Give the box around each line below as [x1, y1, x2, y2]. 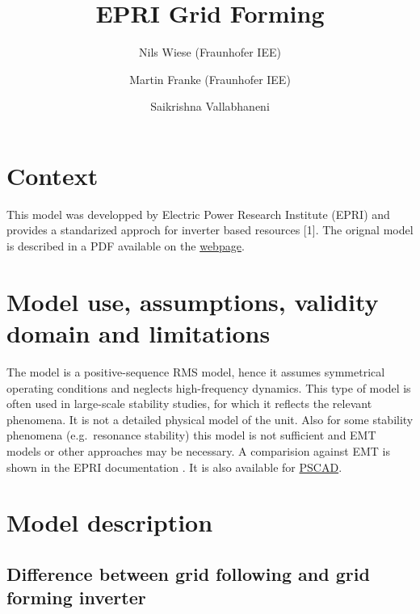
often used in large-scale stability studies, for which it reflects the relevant [6, 395, 372, 412]
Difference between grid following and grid [6, 561, 370, 586]
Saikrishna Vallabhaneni [150, 98, 270, 115]
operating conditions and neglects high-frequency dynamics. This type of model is [6, 379, 411, 396]
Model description [6, 506, 213, 539]
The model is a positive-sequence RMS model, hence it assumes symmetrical [6, 363, 385, 380]
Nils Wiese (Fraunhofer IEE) [139, 44, 281, 61]
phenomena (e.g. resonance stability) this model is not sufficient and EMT [6, 427, 376, 444]
